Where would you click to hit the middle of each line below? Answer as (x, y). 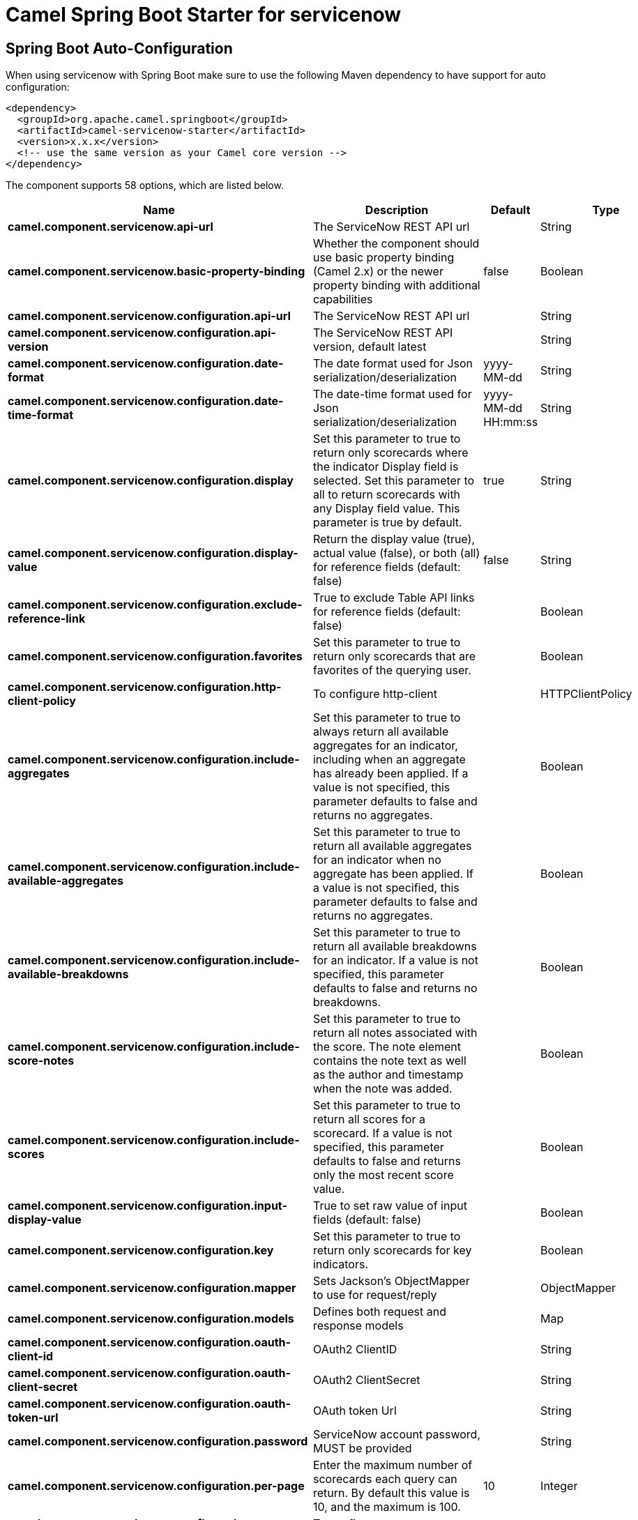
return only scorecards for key (392, 1251)
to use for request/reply (375, 1295)
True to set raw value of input (390, 1206)
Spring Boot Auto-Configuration (119, 48)
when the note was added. (382, 1089)
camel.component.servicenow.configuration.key (141, 1251)
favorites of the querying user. (392, 670)
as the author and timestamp (388, 1075)
